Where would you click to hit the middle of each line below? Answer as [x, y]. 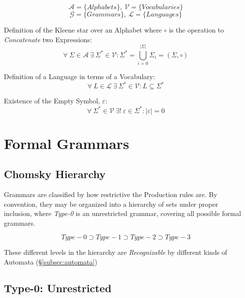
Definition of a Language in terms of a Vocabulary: [80, 76]
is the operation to [197, 30]
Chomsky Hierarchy [55, 174]
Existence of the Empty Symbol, [52, 101]
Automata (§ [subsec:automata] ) [51, 262]
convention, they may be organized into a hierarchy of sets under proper [111, 204]
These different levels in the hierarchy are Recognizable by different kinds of [116, 252]
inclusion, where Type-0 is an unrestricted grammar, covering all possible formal [122, 213]
